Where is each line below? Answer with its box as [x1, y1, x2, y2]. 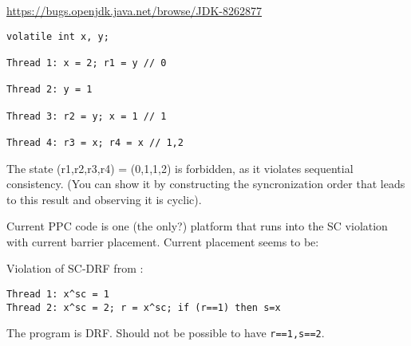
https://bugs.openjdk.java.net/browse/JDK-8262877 [6, 2, 262, 18]
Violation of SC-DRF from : [6, 260, 144, 277]
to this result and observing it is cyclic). [6, 191, 202, 207]
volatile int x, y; [6, 30, 109, 42]
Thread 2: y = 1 [6, 84, 93, 96]
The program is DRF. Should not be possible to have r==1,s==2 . [6, 324, 325, 341]
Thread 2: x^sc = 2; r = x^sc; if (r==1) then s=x [6, 301, 281, 313]
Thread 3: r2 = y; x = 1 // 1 [6, 110, 167, 122]
